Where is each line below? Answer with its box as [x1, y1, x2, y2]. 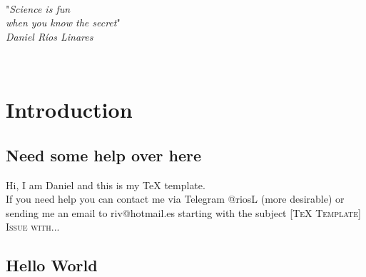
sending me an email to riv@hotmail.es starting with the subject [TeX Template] [6, 205, 361, 220]
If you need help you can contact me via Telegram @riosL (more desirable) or [6, 191, 345, 206]
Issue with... [6, 219, 60, 234]
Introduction [6, 95, 133, 124]
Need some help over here [6, 143, 202, 166]
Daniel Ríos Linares [6, 29, 93, 44]
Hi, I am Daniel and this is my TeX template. [6, 177, 205, 192]
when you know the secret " [6, 15, 121, 30]
